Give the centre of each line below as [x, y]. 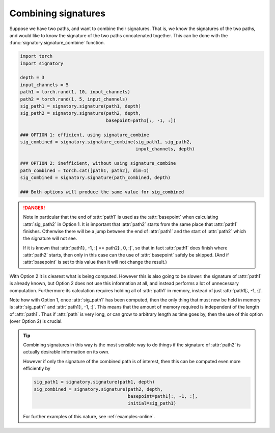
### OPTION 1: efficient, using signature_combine [85, 135]
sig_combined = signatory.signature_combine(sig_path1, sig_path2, [106, 142]
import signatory [42, 63]
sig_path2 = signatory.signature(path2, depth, [80, 113]
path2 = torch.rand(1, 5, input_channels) [74, 99]
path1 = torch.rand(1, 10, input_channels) [75, 92]
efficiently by [37, 368]
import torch [36, 56]
